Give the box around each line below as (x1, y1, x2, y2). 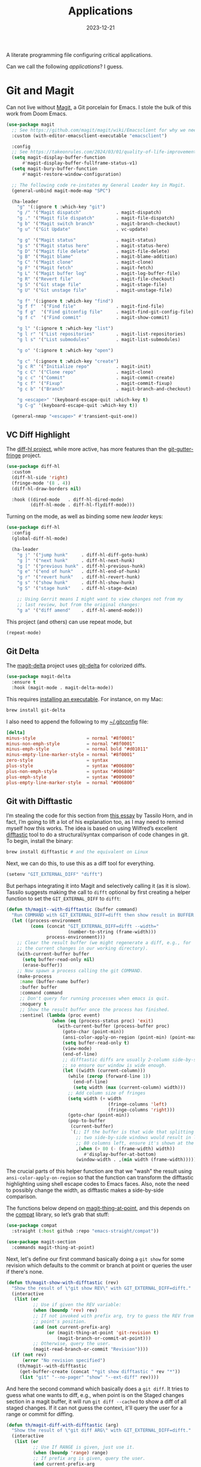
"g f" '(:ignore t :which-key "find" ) (17, 298, 114, 304)
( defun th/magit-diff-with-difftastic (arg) (6, 1422, 119, 1428)
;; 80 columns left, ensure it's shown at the (75, 1140, 194, 1146)
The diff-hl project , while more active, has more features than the (6, 446, 167, 453)
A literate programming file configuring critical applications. (6, 51, 153, 58)
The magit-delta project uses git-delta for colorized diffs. (6, 662, 147, 669)
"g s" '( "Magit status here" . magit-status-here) (17, 242, 170, 249)
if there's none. (6, 1268, 44, 1275)
